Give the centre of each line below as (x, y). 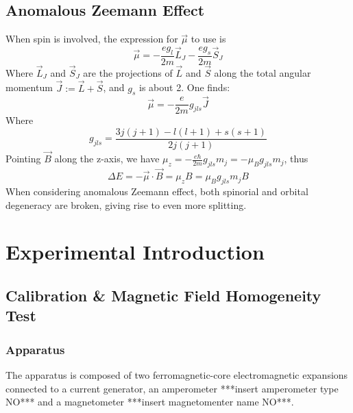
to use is (208, 39)
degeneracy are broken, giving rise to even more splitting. (126, 204)
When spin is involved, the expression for (92, 39)
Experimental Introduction (135, 252)
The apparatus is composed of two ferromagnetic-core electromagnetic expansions (177, 374)
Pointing (23, 159)
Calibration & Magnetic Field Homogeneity (163, 295)
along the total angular (263, 72)
